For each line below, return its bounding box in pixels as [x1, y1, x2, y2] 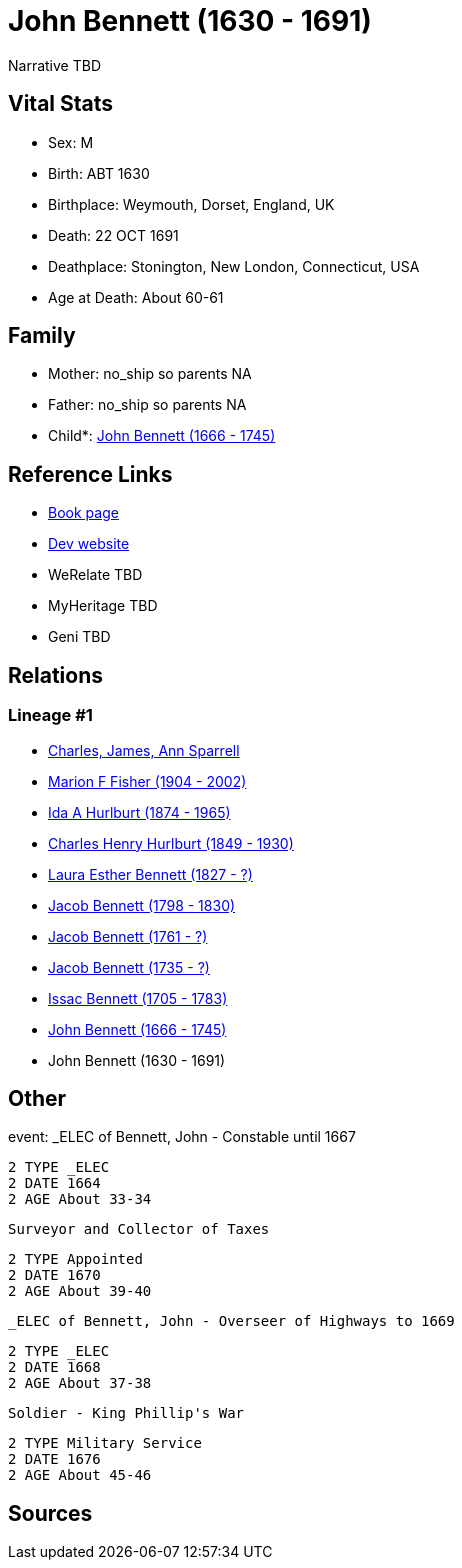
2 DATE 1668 [8, 1359, 101, 1376]
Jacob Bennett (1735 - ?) [48, 958, 210, 976]
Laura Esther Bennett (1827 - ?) [48, 865, 253, 883]
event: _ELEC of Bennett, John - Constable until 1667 [8, 1128, 356, 1146]
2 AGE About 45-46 [8, 1467, 152, 1484]
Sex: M [48, 133, 94, 151]
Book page [48, 504, 119, 522]
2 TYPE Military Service [8, 1435, 202, 1452]
